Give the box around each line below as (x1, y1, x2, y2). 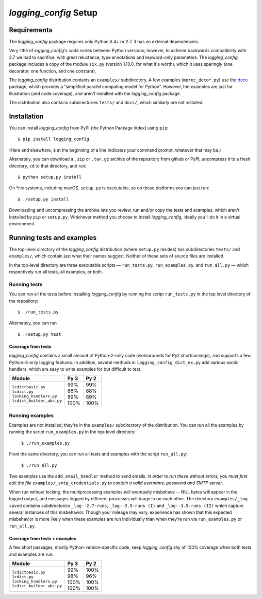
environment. (9, 221, 36, 226)
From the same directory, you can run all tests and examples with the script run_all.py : (9, 451, 188, 457)
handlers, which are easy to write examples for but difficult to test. (9, 366, 142, 372)
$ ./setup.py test (17, 331, 62, 337)
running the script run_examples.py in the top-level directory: (9, 429, 136, 435)
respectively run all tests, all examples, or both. (9, 269, 103, 275)
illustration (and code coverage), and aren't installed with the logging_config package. (9, 91, 181, 96)
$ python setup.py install (17, 174, 82, 180)
